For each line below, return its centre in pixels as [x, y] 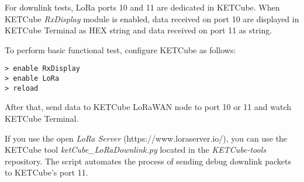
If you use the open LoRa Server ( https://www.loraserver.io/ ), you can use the [146, 138]
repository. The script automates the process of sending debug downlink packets [148, 161]
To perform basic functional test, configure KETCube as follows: [120, 49]
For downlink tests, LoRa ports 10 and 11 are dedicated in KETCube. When [142, 7]
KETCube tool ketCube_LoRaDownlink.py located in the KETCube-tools [135, 150]
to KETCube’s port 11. [46, 172]
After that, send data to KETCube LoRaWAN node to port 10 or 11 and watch [148, 107]
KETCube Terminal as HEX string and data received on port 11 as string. [139, 30]
